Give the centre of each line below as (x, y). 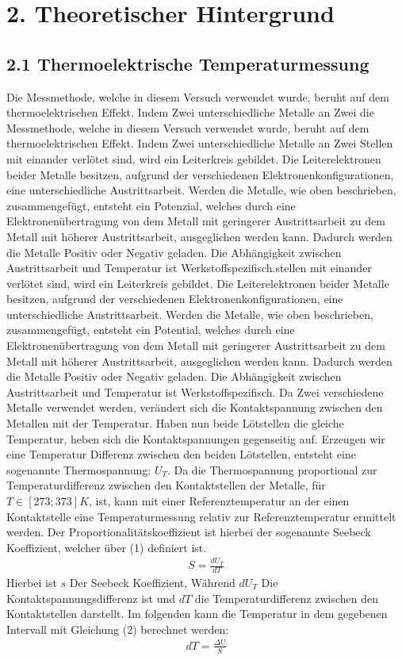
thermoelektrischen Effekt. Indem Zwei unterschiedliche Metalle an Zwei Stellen (200, 143)
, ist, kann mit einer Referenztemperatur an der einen (219, 501)
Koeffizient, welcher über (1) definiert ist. (107, 547)
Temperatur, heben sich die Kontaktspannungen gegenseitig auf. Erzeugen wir (196, 438)
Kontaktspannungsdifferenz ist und (91, 598)
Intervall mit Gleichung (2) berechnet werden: (118, 629)
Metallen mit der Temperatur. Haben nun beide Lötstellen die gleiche (175, 423)
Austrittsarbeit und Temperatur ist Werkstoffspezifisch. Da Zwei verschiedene (195, 391)
